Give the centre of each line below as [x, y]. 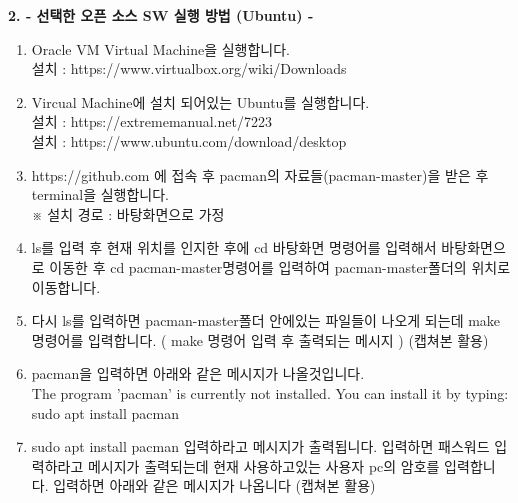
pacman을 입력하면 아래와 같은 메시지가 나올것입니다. [198, 373]
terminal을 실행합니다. [100, 194]
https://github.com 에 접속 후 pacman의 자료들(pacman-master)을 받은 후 [260, 174]
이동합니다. [66, 286]
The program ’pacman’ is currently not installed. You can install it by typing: [270, 392]
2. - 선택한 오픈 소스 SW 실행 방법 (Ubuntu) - [161, 15]
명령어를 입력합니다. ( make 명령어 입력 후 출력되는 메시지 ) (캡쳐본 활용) [260, 339]
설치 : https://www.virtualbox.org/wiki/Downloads [189, 68]
